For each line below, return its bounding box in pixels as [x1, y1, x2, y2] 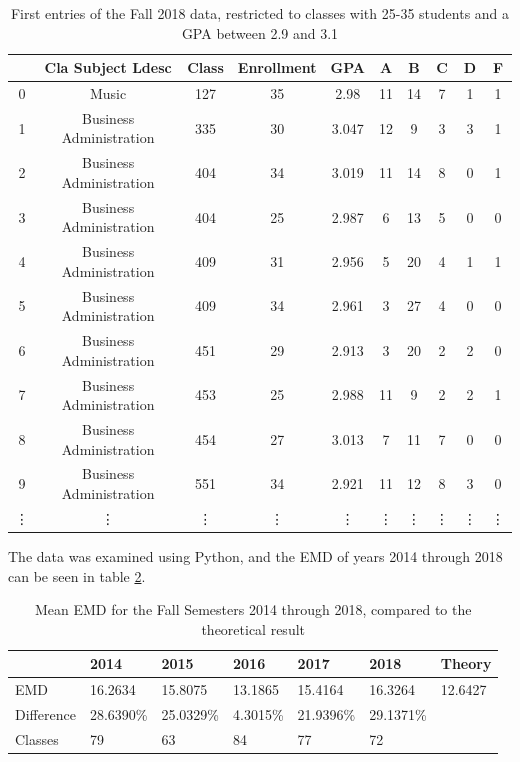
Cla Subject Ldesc [44, 57, 172, 78]
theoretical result [201, 618, 306, 639]
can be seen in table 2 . [8, 565, 146, 586]
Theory [440, 653, 492, 674]
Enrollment [237, 57, 317, 78]
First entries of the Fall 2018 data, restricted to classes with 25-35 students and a [10, 3, 510, 23]
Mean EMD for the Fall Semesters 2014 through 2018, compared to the [34, 599, 472, 620]
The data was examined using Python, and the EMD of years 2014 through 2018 [8, 545, 503, 566]
